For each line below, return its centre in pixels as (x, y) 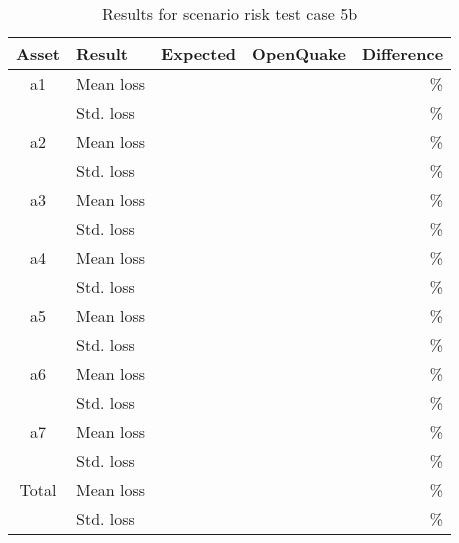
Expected (199, 53)
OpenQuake (299, 53)
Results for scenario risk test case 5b (230, 13)
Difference (402, 53)
